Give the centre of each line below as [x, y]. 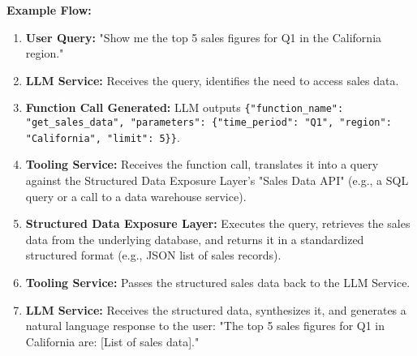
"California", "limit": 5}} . [103, 137]
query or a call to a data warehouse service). [136, 196]
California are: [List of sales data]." [112, 341]
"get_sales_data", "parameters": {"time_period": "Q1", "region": [208, 123]
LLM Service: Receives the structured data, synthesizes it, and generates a [216, 309]
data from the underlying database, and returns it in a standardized [195, 239]
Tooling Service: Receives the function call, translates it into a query [202, 164]
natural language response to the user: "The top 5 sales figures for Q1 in [205, 326]
